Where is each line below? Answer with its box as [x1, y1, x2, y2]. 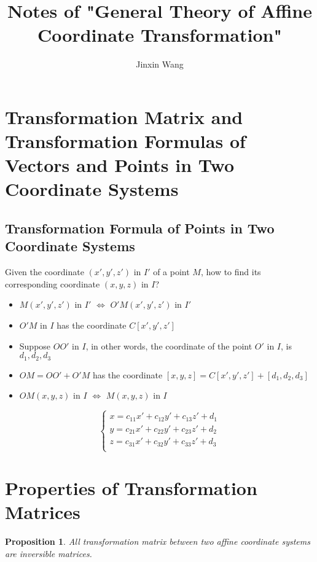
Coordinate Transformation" [37, 22, 282, 47]
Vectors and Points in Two [5, 152, 235, 178]
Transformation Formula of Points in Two [5, 219, 275, 238]
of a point [153, 265, 190, 278]
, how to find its [200, 265, 261, 278]
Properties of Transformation [5, 475, 257, 501]
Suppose [19, 339, 51, 352]
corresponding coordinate [5, 277, 100, 290]
